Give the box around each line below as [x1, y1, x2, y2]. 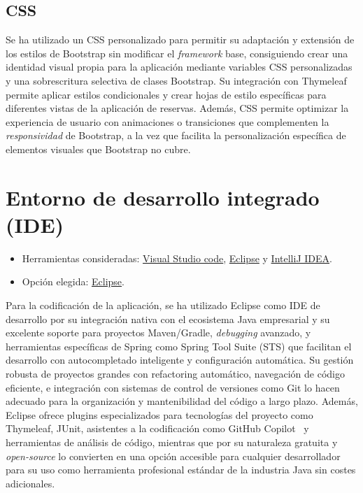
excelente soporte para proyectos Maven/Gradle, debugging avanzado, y [6, 325, 311, 340]
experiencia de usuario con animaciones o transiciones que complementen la [6, 114, 329, 129]
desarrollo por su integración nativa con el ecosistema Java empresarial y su [6, 311, 330, 326]
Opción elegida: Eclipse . [22, 274, 124, 289]
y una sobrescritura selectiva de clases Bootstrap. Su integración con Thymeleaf [6, 73, 347, 87]
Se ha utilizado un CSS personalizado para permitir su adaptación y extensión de [6, 32, 355, 47]
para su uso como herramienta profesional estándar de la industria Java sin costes [6, 462, 356, 477]
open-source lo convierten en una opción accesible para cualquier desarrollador [6, 448, 341, 463]
